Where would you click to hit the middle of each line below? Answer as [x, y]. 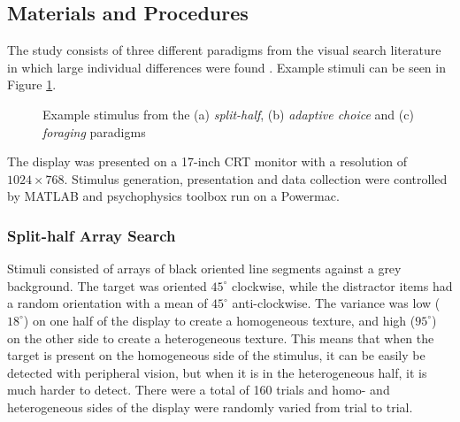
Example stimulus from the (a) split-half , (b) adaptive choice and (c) [228, 114]
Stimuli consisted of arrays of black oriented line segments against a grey [204, 269]
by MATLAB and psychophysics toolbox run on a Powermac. [173, 196]
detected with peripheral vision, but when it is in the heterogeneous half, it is [217, 372]
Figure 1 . [32, 84]
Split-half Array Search [92, 235]
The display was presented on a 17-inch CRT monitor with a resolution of [207, 161]
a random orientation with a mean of [107, 303]
